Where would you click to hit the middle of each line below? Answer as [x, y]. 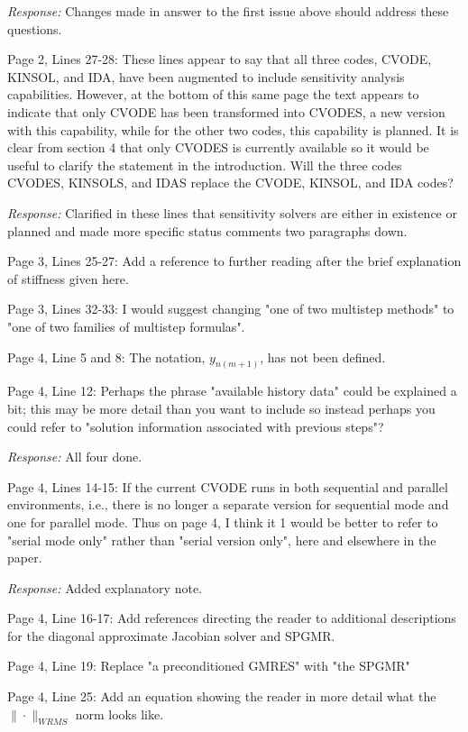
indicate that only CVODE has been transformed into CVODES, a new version [226, 111]
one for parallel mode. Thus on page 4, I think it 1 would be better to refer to [223, 522]
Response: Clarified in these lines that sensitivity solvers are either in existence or [232, 212]
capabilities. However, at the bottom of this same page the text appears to [213, 94]
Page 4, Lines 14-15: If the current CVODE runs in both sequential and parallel [228, 486]
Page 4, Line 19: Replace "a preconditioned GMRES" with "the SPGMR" [209, 666]
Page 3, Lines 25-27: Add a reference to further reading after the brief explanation [234, 261]
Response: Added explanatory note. [105, 587]
